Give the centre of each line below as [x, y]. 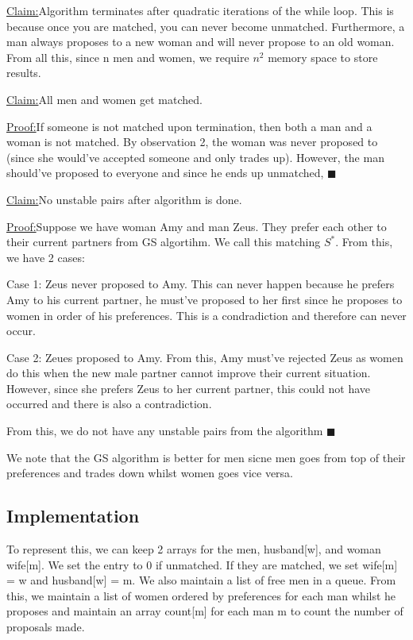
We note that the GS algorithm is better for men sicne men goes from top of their [206, 457]
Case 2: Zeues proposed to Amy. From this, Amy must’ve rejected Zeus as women [205, 357]
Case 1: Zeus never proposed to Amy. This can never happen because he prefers [201, 284]
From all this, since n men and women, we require [128, 57]
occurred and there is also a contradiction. [109, 404]
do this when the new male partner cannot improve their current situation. [189, 373]
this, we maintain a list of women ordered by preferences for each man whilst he [201, 595]
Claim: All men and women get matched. [104, 99]
